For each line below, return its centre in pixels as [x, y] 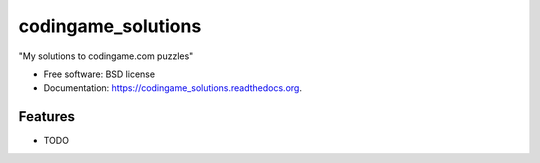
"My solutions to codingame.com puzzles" [106, 56]
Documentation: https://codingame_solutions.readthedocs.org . [172, 88]
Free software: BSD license [99, 74]
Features [46, 116]
